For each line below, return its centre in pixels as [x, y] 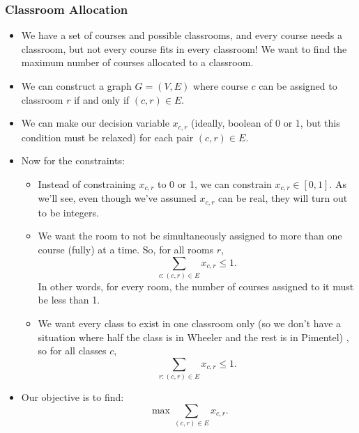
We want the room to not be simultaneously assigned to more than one [190, 236]
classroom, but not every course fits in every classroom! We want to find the [184, 48]
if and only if [102, 99]
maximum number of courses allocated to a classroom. [137, 62]
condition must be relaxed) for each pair [107, 137]
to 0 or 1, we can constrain [214, 183]
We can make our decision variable [95, 123]
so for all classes [72, 351]
